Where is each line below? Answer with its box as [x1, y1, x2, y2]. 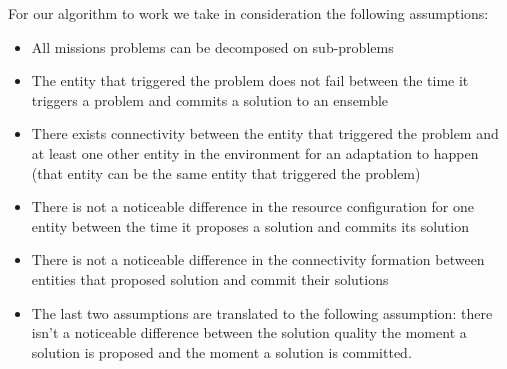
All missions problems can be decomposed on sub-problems [31, 36, 394, 57]
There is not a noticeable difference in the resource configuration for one [31, 196, 474, 217]
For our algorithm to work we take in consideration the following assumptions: [8, 3, 489, 23]
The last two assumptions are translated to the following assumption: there [31, 302, 493, 323]
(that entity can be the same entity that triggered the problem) [31, 162, 421, 183]
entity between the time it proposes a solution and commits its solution [31, 215, 469, 236]
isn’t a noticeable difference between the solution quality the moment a [31, 322, 467, 343]
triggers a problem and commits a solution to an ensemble [31, 89, 389, 110]
